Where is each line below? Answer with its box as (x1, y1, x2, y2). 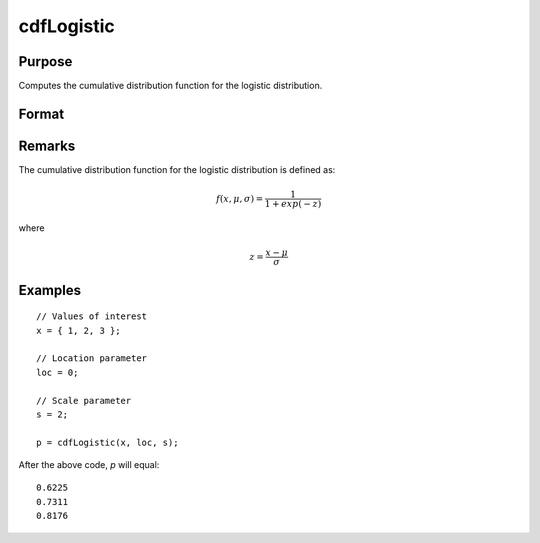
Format (18, 105, 65, 122)
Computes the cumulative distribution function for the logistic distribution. (18, 80, 323, 92)
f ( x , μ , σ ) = (216, 193, 264, 204)
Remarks (18, 137, 76, 154)
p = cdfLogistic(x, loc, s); (36, 436, 179, 448)
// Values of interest (36, 311, 148, 322)
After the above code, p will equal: (18, 459, 160, 471)
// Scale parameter (36, 395, 132, 406)
